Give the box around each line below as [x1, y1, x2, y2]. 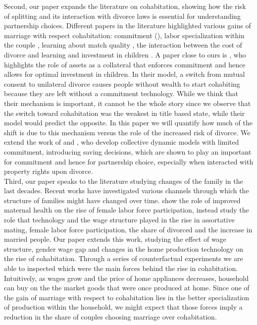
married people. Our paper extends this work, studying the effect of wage [4, 234, 226, 244]
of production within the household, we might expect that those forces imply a [4, 302, 243, 312]
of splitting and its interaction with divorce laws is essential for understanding [4, 10, 241, 21]
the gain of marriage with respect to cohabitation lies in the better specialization [4, 292, 250, 302]
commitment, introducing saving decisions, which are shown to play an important [4, 146, 252, 157]
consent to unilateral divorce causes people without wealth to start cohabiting [4, 78, 240, 89]
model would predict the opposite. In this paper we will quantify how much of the [4, 117, 253, 128]
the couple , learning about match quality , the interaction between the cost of [4, 40, 242, 50]
